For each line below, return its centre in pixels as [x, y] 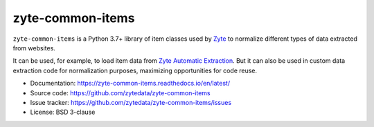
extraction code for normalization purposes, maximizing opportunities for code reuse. [135, 70]
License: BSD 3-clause [63, 112]
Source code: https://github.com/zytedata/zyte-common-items [120, 92]
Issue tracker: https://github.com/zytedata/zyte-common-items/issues [131, 102]
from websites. [34, 48]
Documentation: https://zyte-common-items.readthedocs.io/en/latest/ [130, 84]
